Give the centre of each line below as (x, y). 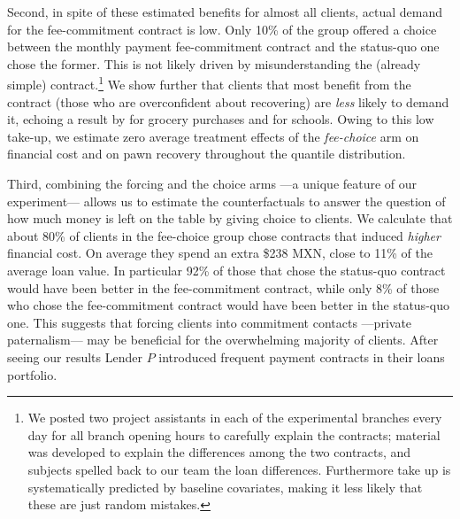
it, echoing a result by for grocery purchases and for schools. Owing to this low (221, 119)
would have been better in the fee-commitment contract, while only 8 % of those (223, 287)
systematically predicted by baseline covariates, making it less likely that (225, 487)
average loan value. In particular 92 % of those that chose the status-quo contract (226, 270)
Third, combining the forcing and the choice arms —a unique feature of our (212, 183)
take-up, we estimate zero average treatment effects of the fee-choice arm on (213, 136)
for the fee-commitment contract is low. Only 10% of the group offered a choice (222, 29)
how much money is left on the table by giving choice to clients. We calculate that (230, 218)
